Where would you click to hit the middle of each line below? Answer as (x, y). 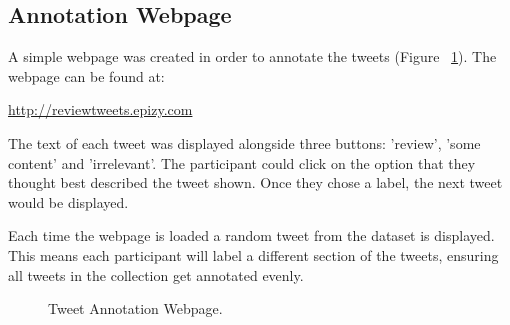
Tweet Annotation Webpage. (135, 308)
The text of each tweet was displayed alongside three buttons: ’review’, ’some (244, 142)
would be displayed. (68, 201)
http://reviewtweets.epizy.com (100, 109)
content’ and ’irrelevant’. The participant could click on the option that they (242, 162)
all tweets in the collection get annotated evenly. (156, 274)
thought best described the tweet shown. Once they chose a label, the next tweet (255, 182)
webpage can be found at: (86, 75)
